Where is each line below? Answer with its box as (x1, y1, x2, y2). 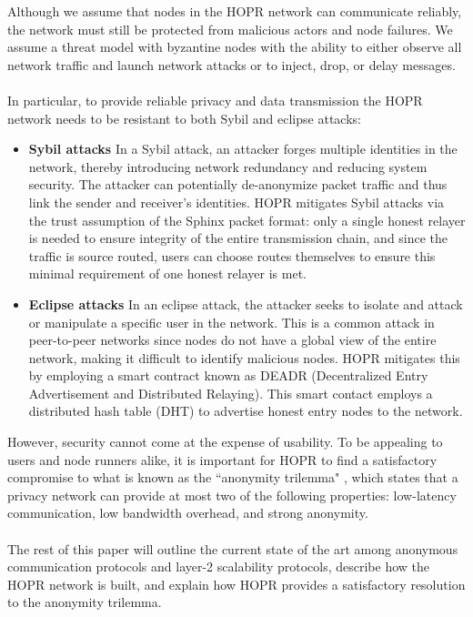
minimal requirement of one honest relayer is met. (28, 264, 307, 283)
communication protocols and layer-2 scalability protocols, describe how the (7, 557, 430, 576)
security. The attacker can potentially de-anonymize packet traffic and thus (28, 175, 448, 194)
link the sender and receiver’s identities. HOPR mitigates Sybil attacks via (28, 192, 445, 211)
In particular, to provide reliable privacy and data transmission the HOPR (7, 90, 423, 109)
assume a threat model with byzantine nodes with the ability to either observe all (7, 37, 462, 56)
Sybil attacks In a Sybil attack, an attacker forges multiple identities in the (28, 139, 458, 158)
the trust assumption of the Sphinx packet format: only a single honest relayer (28, 210, 466, 229)
